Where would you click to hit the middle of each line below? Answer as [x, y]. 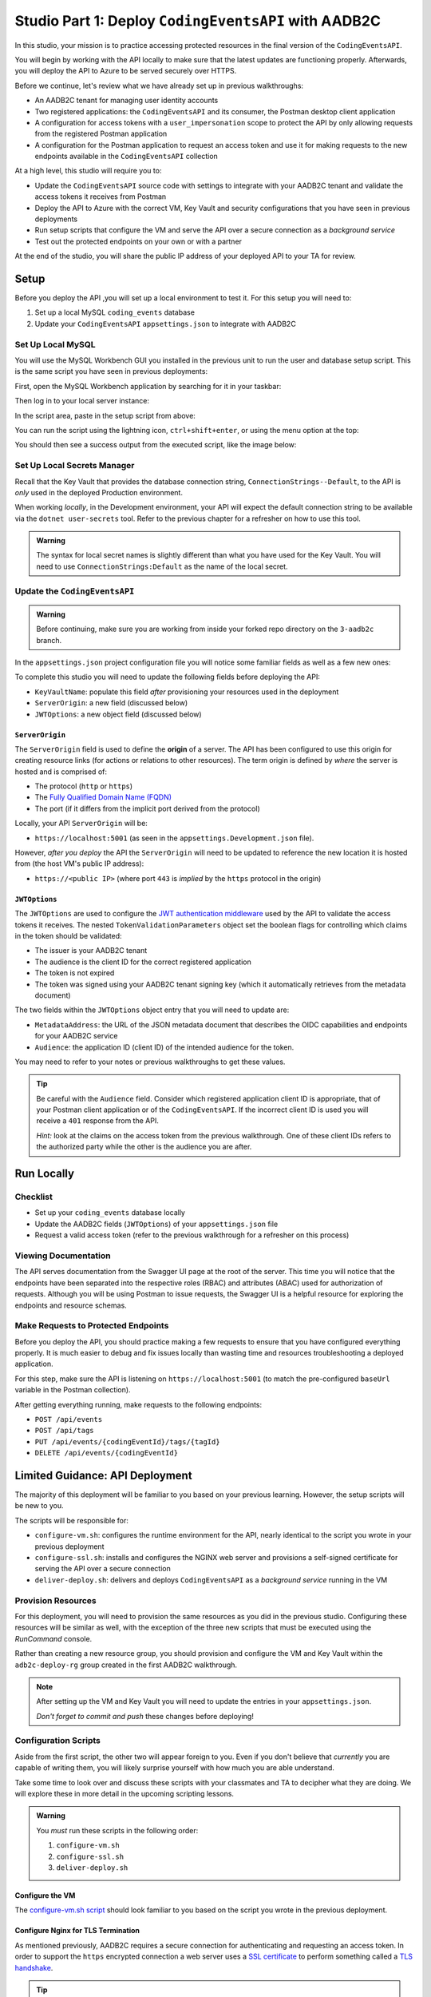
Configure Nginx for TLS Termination [77, 1931]
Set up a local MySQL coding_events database [115, 312]
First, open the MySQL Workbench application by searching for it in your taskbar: [148, 386]
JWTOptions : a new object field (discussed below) [119, 714]
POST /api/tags [65, 1431]
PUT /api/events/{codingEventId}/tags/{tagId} [127, 1441]
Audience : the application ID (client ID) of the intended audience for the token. [164, 1047]
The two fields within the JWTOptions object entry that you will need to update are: [152, 1010]
